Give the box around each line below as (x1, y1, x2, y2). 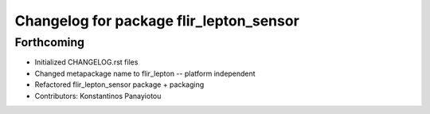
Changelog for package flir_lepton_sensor (14, 12, 300, 29)
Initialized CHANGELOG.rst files (34, 57, 139, 67)
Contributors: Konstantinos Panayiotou (34, 91, 162, 100)
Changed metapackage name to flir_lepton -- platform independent (34, 69, 256, 78)
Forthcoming (14, 35, 85, 49)
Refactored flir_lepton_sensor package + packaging (34, 80, 205, 89)
